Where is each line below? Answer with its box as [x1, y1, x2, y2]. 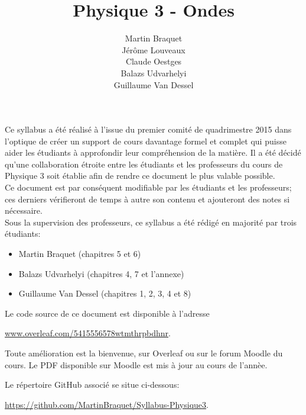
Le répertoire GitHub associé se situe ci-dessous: [5, 378, 180, 391]
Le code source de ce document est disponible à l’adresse [5, 307, 210, 319]
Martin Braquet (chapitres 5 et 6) [18, 247, 141, 260]
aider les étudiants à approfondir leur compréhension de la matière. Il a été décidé [5, 146, 301, 159]
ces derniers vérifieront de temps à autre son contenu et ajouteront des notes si [5, 192, 290, 205]
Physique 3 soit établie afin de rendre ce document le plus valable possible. [5, 169, 275, 182]
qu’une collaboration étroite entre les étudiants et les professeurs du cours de [5, 157, 283, 170]
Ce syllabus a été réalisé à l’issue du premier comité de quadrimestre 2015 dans [5, 123, 292, 136]
